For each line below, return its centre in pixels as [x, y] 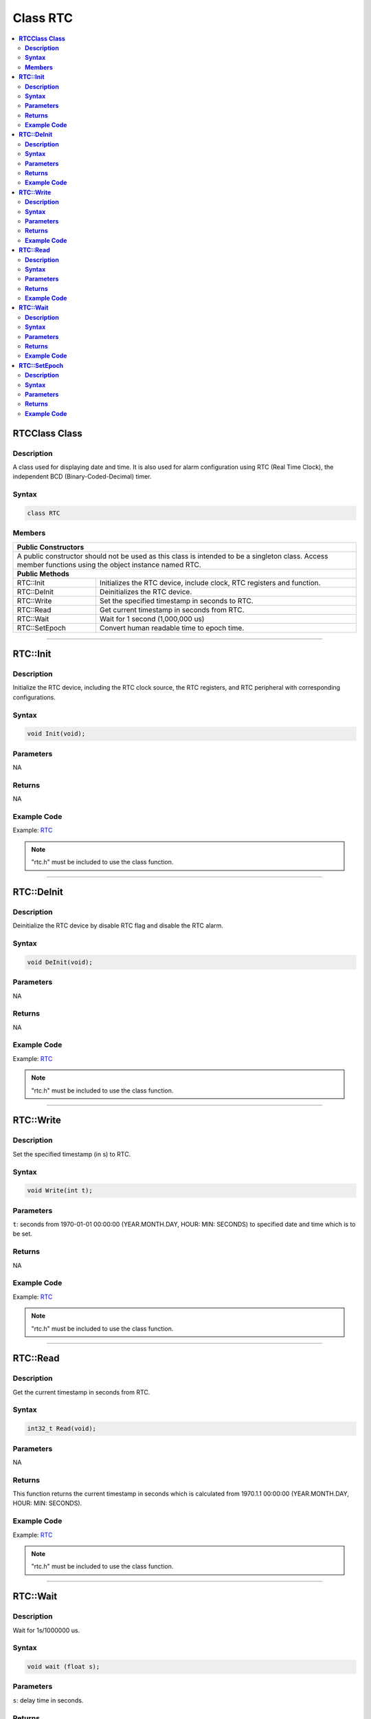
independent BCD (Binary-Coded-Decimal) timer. [82, 477]
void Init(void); [56, 734]
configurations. [34, 697]
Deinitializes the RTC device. [146, 591]
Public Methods [43, 573]
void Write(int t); [60, 1191]
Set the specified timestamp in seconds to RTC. [177, 600]
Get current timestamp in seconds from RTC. [172, 610]
